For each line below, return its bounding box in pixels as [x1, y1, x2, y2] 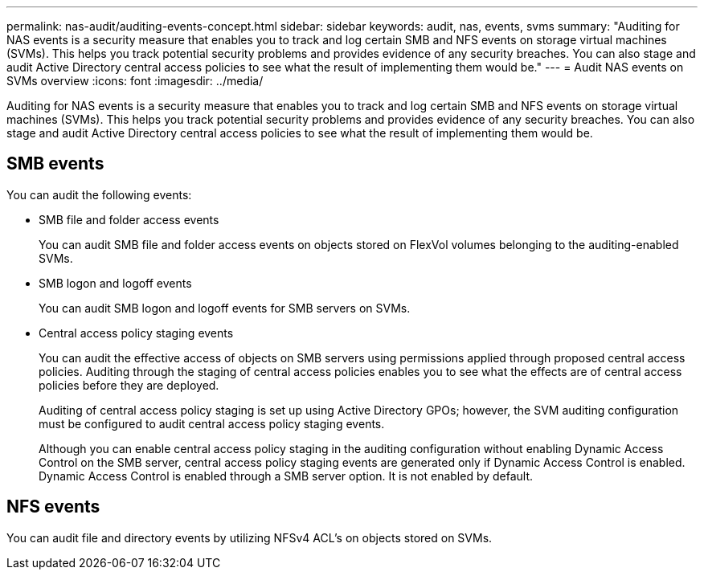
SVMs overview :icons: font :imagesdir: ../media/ [6, 74, 264, 88]
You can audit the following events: [6, 187, 192, 202]
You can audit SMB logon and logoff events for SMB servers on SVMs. [39, 300, 411, 315]
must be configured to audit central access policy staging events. [39, 416, 385, 431]
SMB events [6, 153, 104, 174]
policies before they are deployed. [39, 378, 219, 392]
